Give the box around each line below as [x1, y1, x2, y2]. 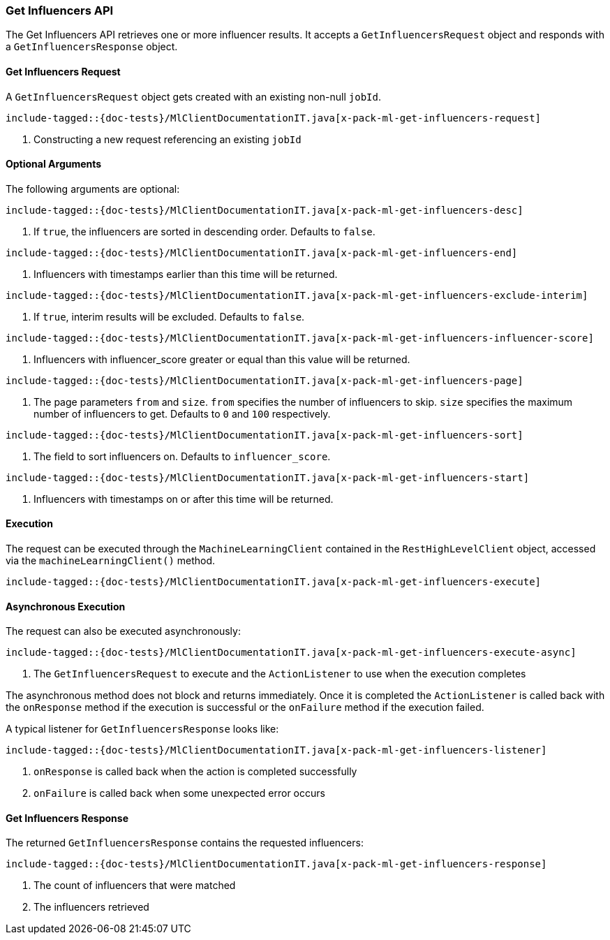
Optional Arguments [6, 158, 102, 170]
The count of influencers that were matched [34, 879, 236, 892]
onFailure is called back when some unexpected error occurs [34, 787, 325, 800]
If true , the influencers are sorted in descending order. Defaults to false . [34, 225, 375, 237]
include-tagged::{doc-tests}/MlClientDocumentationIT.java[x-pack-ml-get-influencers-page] [6, 374, 523, 386]
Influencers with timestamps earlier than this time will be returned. [34, 267, 338, 280]
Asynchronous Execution [6, 600, 126, 612]
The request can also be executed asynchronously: [6, 625, 241, 638]
